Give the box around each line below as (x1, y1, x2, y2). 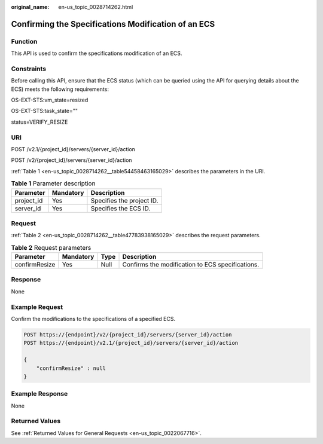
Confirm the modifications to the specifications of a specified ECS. (11, 315, 176, 322)
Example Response (11, 390, 68, 398)
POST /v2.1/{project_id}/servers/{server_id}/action (11, 146, 136, 152)
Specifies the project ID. (90, 196, 159, 204)
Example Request (11, 302, 63, 311)
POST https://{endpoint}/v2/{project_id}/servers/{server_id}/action (23, 331, 232, 338)
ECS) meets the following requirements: (11, 85, 109, 93)
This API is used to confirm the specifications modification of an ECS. (11, 50, 182, 57)
